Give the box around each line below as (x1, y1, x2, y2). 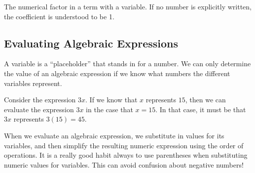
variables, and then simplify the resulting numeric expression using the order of (4, 140, 244, 150)
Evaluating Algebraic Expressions (4, 35, 179, 50)
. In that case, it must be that (155, 104, 246, 114)
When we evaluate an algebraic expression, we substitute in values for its (4, 130, 224, 140)
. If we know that (85, 94, 138, 105)
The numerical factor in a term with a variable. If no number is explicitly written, (4, 1, 252, 11)
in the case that (86, 104, 133, 114)
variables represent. (4, 78, 62, 88)
